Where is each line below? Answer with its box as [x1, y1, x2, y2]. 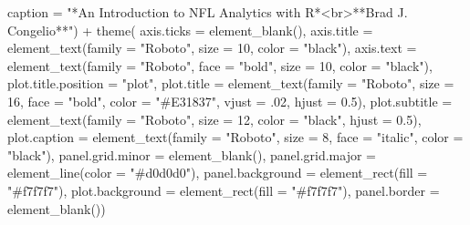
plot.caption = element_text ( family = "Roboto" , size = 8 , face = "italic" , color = [7, 128, 464, 147]
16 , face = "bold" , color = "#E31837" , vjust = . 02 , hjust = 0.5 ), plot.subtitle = [7, 91, 453, 110]
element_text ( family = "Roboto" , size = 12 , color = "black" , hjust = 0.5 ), [7, 109, 422, 128]
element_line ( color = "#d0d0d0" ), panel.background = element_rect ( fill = [7, 163, 428, 182]
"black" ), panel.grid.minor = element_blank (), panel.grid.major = [7, 145, 376, 164]
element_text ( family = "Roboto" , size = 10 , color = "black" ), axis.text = [7, 38, 417, 57]
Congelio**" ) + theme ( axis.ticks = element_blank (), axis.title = [7, 20, 373, 39]
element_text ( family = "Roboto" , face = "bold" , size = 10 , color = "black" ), [7, 56, 433, 75]
